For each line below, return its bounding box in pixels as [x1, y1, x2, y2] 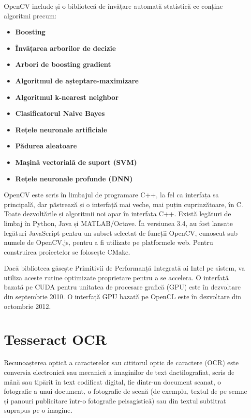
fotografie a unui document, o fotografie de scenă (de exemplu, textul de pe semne [4, 386, 247, 396]
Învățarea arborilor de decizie [15, 43, 116, 53]
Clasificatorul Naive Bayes [15, 108, 105, 118]
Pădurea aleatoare [15, 141, 77, 151]
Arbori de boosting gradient [15, 59, 111, 69]
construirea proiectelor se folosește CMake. [4, 246, 130, 257]
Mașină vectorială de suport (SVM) [15, 157, 137, 167]
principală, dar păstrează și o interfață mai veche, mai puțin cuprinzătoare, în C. [4, 199, 243, 209]
